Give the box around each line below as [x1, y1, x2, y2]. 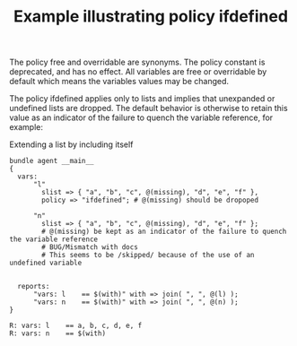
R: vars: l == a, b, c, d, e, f [9, 321, 143, 331]
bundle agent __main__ [9, 157, 94, 166]
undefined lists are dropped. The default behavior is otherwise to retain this [9, 103, 289, 114]
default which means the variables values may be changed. [9, 76, 230, 87]
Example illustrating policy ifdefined [13, 6, 289, 27]
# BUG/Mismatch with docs [41, 243, 139, 252]
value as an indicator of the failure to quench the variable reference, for [9, 112, 274, 123]
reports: [17, 282, 50, 291]
